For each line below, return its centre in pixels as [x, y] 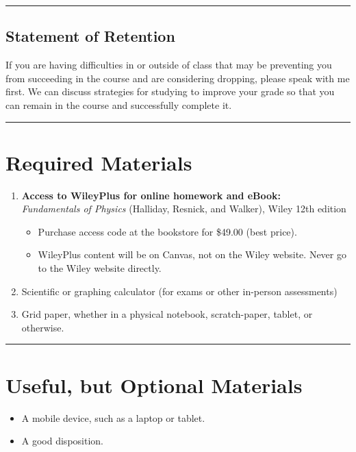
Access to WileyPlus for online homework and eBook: [151, 195]
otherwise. [43, 327]
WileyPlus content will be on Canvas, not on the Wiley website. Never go [192, 254]
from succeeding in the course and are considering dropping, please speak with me [178, 78]
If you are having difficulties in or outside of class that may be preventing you [169, 65]
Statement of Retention [90, 36]
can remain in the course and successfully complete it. [119, 104]
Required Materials [99, 162]
